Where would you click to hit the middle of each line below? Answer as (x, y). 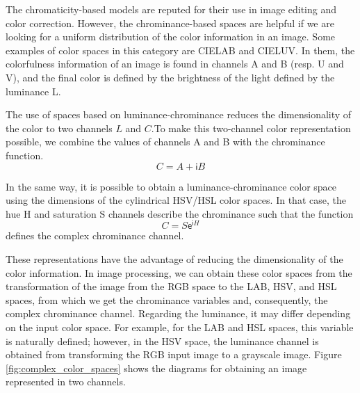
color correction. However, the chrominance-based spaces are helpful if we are (170, 23)
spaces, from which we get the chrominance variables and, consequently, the (167, 299)
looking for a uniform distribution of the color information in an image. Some (171, 37)
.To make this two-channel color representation (251, 128)
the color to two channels (59, 128)
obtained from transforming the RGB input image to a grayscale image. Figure (174, 354)
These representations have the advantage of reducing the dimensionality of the (174, 258)
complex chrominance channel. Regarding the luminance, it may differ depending (178, 313)
